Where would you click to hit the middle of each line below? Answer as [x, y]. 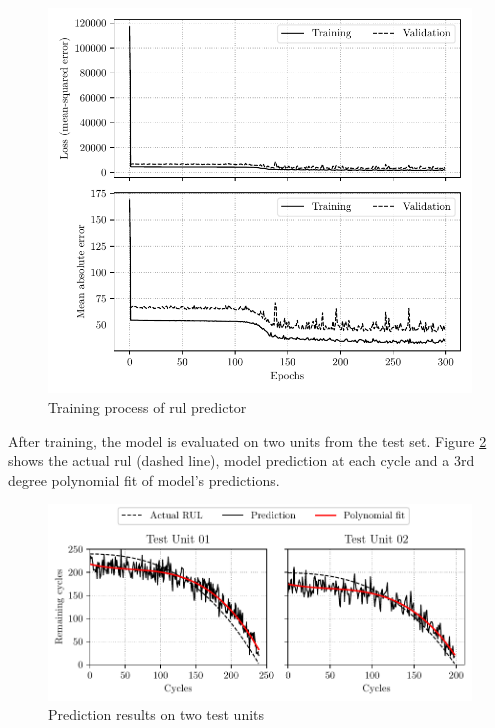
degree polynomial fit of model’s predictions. [144, 479]
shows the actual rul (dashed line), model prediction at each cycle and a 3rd [241, 460]
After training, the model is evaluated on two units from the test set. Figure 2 [247, 440]
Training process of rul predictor [147, 407]
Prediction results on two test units [156, 714]
